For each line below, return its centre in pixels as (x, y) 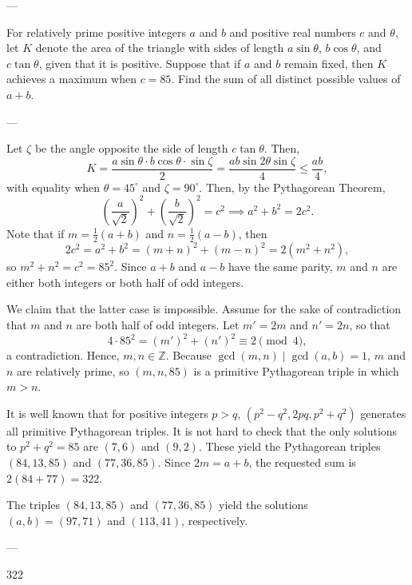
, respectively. (215, 520)
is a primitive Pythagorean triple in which (296, 370)
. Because (189, 355)
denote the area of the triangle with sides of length (160, 48)
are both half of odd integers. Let (158, 325)
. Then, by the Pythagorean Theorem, (292, 187)
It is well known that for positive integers (107, 413)
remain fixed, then (329, 63)
